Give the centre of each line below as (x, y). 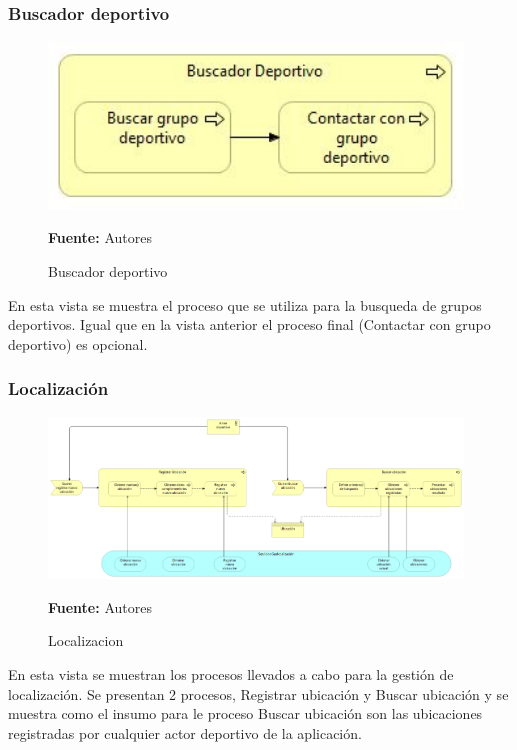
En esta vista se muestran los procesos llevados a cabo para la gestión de (231, 673)
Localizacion (86, 640)
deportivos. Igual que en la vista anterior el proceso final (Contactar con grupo (249, 324)
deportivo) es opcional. (78, 343)
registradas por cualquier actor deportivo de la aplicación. (185, 732)
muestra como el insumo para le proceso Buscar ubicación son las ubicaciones (245, 713)
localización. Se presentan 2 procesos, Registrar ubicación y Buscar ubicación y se (258, 693)
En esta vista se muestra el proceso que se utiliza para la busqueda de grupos (245, 304)
